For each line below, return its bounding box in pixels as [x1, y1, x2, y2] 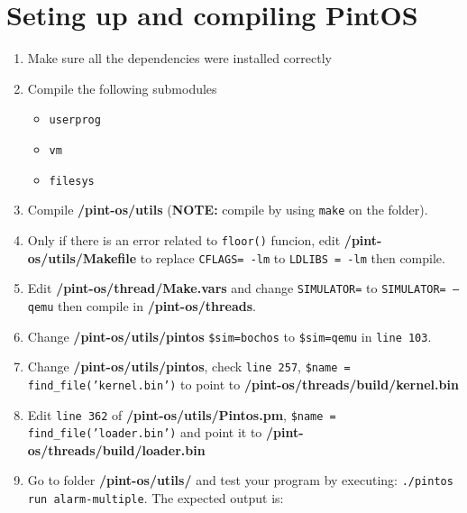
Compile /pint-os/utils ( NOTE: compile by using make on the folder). [27, 200, 428, 219]
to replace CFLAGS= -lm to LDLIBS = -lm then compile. [140, 248, 445, 267]
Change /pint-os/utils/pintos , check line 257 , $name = [27, 357, 351, 376]
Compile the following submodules [27, 78, 217, 97]
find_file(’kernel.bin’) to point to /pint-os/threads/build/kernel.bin [27, 374, 459, 393]
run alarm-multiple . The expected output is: [27, 489, 284, 508]
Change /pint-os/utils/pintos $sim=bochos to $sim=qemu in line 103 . [27, 326, 432, 345]
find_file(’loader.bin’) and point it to [27, 423, 262, 442]
